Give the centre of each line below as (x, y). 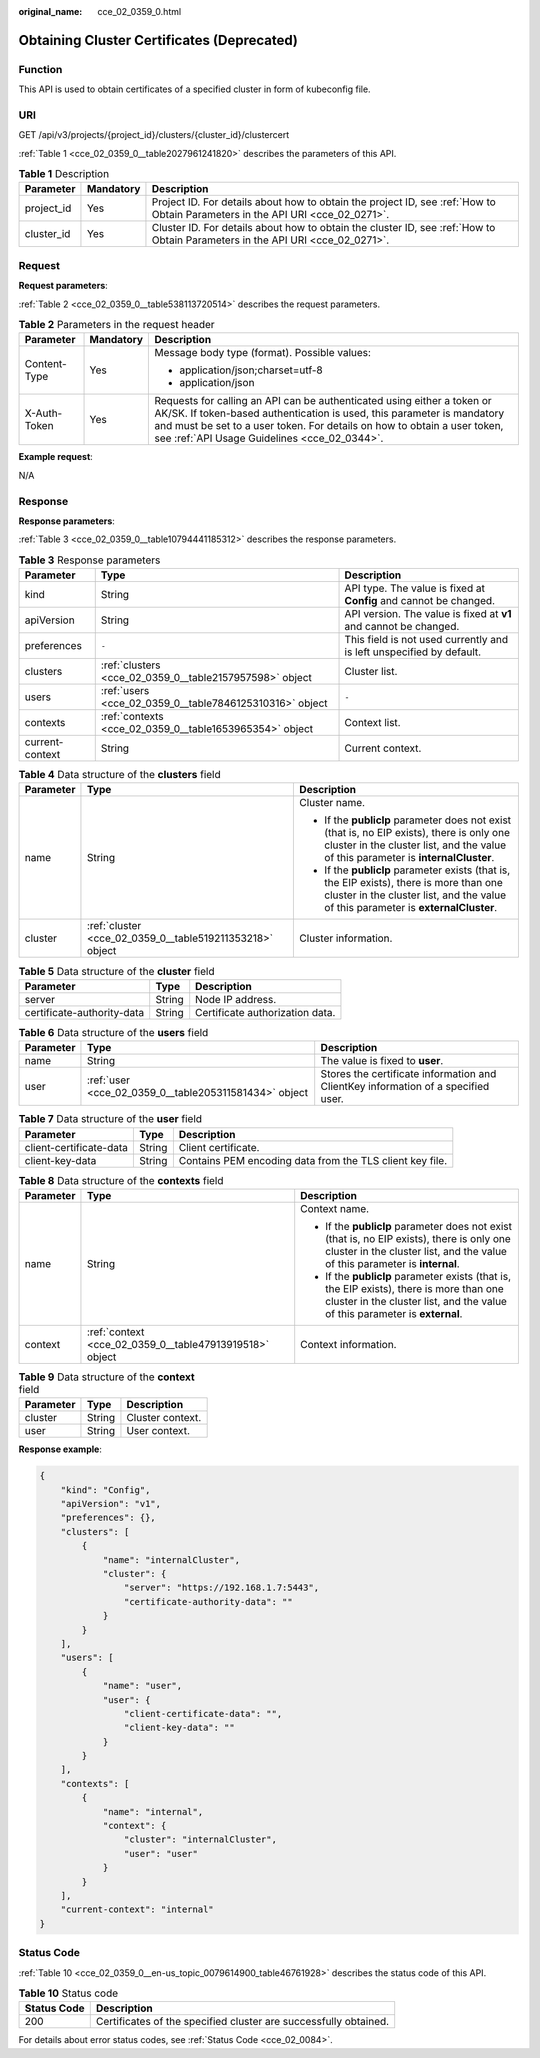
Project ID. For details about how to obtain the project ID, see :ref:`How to (324, 202)
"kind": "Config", (105, 1489)
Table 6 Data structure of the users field (113, 1032)
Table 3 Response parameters (89, 560)
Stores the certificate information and (408, 1074)
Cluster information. (346, 938)
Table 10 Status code (68, 1993)
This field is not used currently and (426, 640)
